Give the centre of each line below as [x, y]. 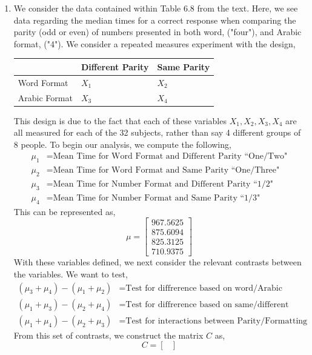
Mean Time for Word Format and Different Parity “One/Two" [170, 157]
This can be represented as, [65, 211]
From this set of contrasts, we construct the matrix [108, 335]
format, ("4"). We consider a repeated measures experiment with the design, [154, 43]
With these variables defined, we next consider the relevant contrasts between [158, 262]
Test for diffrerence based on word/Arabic [204, 288]
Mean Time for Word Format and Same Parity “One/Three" [166, 171]
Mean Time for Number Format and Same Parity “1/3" [157, 198]
